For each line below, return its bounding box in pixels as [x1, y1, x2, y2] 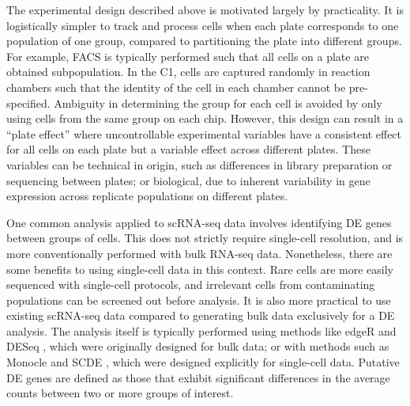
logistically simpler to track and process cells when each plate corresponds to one [6, 17, 399, 33]
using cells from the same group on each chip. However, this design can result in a [6, 110, 404, 127]
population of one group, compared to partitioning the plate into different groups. [6, 32, 402, 49]
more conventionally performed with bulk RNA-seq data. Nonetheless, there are [6, 245, 393, 261]
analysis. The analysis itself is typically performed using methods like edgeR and [6, 322, 397, 339]
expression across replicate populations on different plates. [6, 188, 288, 204]
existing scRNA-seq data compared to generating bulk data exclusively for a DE [6, 307, 395, 324]
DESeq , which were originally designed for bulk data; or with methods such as [6, 338, 389, 355]
